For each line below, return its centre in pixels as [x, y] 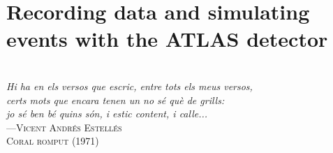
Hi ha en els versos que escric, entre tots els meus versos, [129, 86]
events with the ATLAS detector [167, 39]
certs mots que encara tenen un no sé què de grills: [116, 100]
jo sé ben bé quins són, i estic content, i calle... [107, 114]
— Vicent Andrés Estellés [64, 127]
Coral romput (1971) [53, 141]
